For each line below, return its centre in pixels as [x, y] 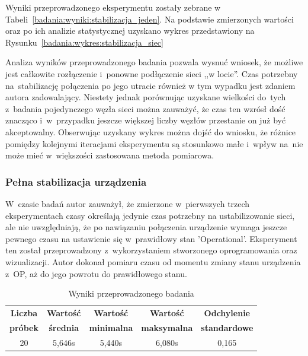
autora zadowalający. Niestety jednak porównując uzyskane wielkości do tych [146, 97]
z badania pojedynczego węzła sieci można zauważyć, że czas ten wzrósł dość [145, 108]
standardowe [227, 327]
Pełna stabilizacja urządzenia [76, 181]
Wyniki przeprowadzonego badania [131, 293]
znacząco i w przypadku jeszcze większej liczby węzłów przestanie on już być [146, 120]
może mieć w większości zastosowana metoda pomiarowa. [110, 155]
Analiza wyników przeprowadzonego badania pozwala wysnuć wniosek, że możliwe [154, 62]
